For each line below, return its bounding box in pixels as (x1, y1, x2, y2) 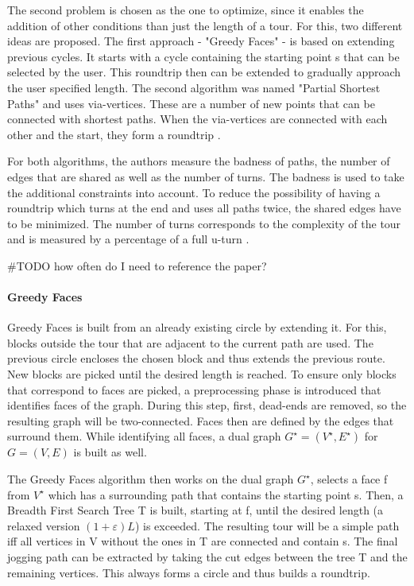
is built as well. (73, 444, 147, 460)
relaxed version (7, 517, 80, 534)
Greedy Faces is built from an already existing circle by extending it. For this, (7, 319, 387, 336)
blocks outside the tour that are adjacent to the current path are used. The (7, 334, 373, 351)
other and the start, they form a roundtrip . (7, 126, 221, 142)
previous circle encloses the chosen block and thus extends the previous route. (7, 350, 385, 367)
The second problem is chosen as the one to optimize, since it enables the (7, 2, 364, 17)
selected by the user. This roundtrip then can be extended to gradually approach (7, 64, 401, 80)
